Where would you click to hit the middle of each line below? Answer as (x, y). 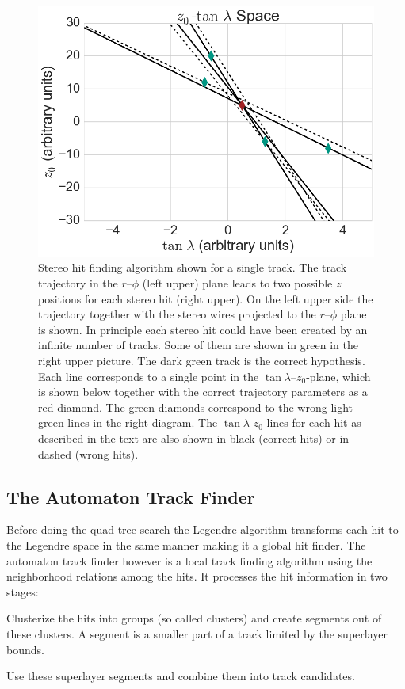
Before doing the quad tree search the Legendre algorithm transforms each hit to (202, 529)
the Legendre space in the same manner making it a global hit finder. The (186, 544)
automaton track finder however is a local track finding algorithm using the (189, 560)
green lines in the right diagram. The (128, 423)
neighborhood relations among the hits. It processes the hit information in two (197, 576)
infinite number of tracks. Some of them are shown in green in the (198, 345)
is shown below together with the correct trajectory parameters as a (203, 392)
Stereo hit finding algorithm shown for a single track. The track (193, 267)
